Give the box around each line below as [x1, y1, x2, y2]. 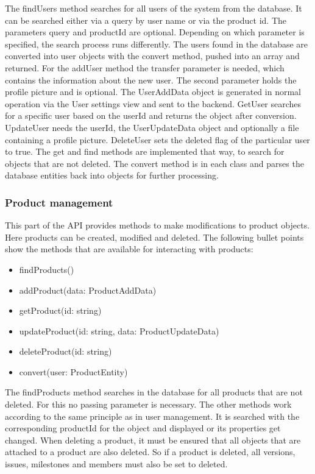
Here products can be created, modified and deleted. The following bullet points [5, 230, 304, 243]
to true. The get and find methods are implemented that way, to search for [5, 145, 285, 158]
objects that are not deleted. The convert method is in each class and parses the [5, 157, 304, 169]
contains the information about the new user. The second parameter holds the [5, 73, 297, 86]
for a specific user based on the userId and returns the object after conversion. [5, 109, 297, 122]
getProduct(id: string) [19, 304, 102, 317]
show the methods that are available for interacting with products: [5, 242, 253, 255]
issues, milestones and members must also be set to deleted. [5, 458, 228, 470]
